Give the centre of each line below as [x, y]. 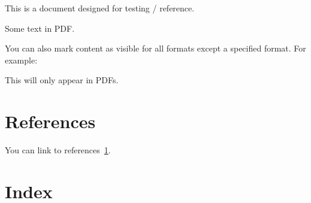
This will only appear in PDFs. [62, 80]
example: [21, 60]
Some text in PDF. [40, 28]
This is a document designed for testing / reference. [100, 8]
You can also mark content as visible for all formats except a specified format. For [155, 48]
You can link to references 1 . [58, 150]
